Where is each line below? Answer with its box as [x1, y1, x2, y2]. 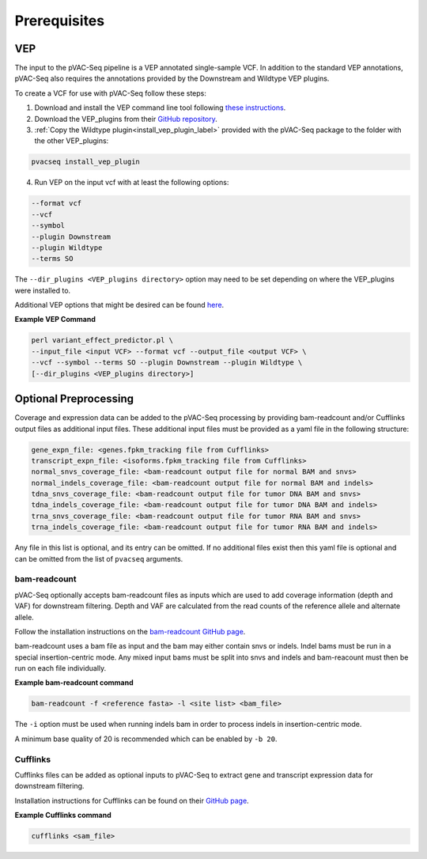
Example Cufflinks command [14, 811, 112, 820]
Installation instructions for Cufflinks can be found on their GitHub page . [14, 796, 249, 805]
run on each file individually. [14, 664, 107, 673]
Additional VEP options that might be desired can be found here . [14, 301, 225, 310]
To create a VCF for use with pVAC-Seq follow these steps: [14, 88, 207, 98]
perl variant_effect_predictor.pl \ [31, 336, 174, 345]
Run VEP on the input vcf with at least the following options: [34, 178, 229, 187]
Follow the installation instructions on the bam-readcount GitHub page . [14, 626, 246, 636]
